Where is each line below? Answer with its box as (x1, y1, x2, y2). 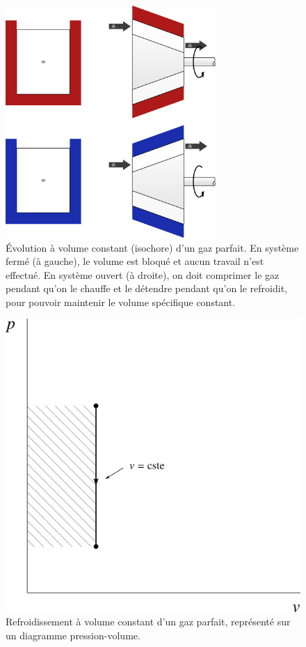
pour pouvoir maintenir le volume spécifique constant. (6, 294, 236, 309)
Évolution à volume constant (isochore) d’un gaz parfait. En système (6, 240, 299, 254)
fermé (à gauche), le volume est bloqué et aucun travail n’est (6, 254, 264, 268)
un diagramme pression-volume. (6, 627, 140, 642)
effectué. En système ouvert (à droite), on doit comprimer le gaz (6, 267, 280, 282)
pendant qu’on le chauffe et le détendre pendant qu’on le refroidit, (6, 281, 287, 296)
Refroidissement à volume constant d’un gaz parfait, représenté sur (6, 614, 291, 629)
